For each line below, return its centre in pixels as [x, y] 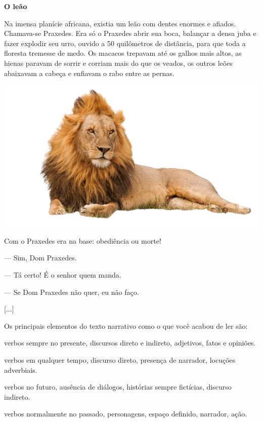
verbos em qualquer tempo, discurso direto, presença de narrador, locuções [120, 359]
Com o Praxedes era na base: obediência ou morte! [83, 240]
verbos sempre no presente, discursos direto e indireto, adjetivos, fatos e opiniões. [130, 343]
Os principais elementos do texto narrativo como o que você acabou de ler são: [126, 325]
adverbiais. [21, 370]
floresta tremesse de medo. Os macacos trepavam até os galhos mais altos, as [123, 53]
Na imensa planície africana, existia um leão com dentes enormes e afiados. [120, 23]
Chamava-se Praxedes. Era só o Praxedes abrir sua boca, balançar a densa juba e [130, 33]
